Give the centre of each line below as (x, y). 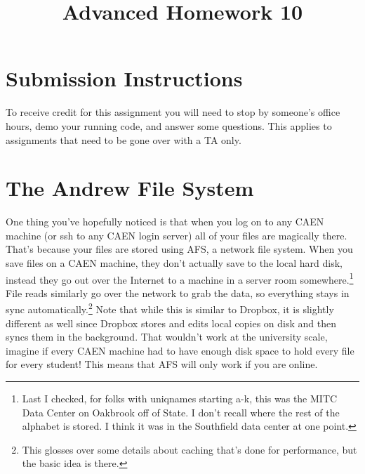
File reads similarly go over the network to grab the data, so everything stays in (178, 292)
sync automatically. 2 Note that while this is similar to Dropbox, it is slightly (170, 308)
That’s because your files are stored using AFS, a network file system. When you (179, 249)
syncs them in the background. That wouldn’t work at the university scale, (167, 337)
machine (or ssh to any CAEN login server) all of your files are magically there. (177, 235)
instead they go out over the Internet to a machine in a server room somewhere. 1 (180, 278)
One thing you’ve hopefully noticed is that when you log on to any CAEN (165, 222)
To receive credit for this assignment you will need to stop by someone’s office (173, 112)
